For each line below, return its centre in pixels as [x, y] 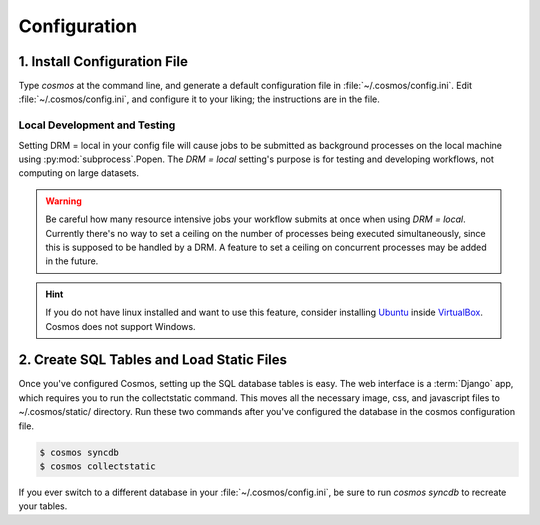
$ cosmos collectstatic [98, 466]
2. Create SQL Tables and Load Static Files [153, 360]
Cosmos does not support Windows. [120, 326]
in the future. [72, 261]
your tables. [43, 506]
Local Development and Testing [97, 125]
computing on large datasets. [79, 173]
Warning [63, 201]
